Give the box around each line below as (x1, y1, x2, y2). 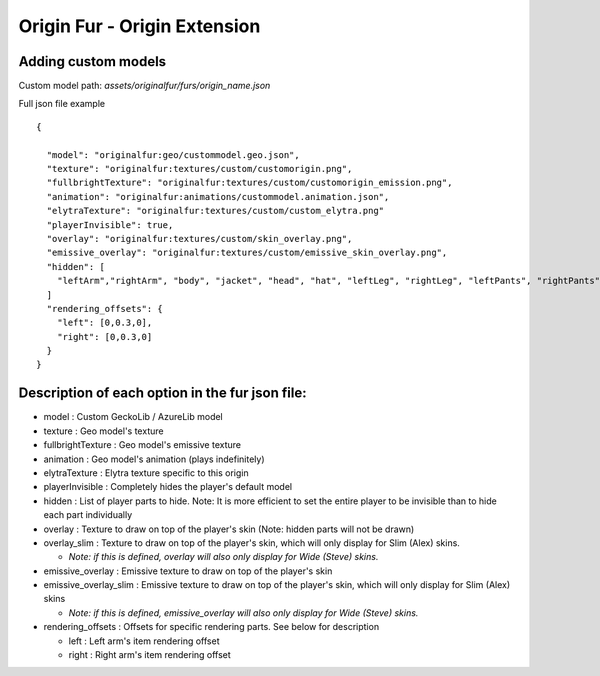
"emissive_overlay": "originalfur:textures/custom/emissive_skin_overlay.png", (46, 247, 448, 259)
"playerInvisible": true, (46, 219, 174, 230)
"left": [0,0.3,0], (56, 317, 153, 329)
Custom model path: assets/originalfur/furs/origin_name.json (18, 80, 271, 92)
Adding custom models (18, 53, 167, 70)
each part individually (43, 509, 133, 521)
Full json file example (18, 98, 105, 110)
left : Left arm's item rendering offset (68, 635, 220, 647)
